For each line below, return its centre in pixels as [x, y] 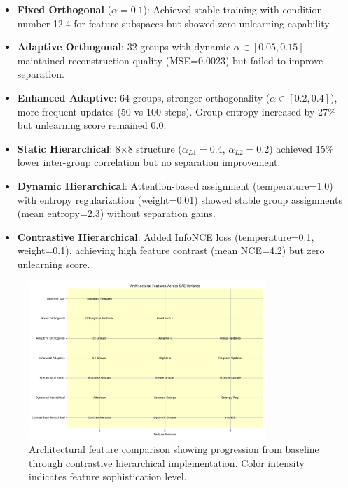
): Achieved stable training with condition [233, 9]
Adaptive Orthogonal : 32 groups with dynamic [124, 47]
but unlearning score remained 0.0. [92, 125]
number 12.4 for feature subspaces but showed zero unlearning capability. [174, 23]
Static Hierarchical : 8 [69, 148]
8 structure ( [155, 148]
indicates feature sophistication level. [108, 476]
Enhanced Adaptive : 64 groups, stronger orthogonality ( [144, 97]
